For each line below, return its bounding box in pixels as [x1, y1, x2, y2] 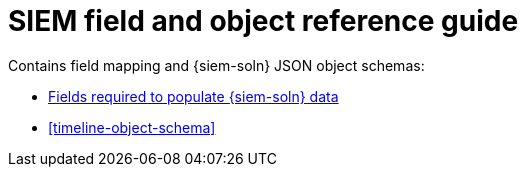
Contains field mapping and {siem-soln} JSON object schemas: [8, 56, 425, 74]
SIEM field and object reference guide [8, 4, 519, 38]
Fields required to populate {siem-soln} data [48, 87, 339, 105]
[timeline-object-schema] [48, 118, 216, 136]
